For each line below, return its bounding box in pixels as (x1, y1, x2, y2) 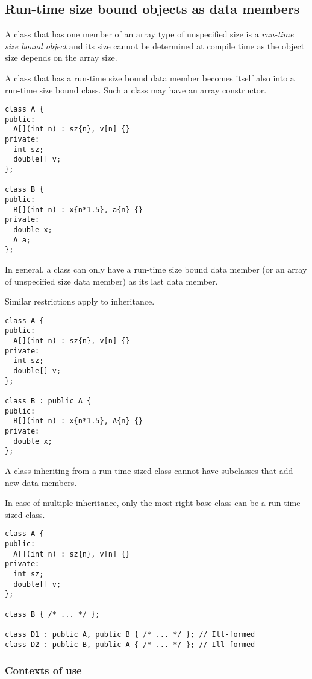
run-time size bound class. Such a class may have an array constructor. (5, 83, 267, 96)
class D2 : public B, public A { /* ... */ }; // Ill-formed (5, 640, 255, 649)
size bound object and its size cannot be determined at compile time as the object (5, 39, 305, 52)
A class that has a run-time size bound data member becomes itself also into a (5, 71, 295, 84)
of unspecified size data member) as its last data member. (5, 274, 218, 287)
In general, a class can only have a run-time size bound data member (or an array (5, 263, 307, 276)
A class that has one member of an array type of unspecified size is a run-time (5, 28, 294, 40)
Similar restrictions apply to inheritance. (5, 295, 155, 308)
